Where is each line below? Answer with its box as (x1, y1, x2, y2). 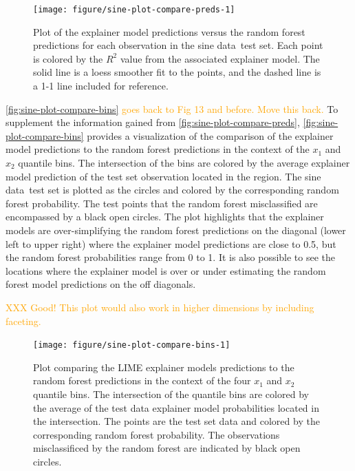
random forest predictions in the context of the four (33, 373, 251, 388)
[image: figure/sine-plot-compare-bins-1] (33, 340, 230, 350)
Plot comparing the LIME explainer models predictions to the (33, 359, 294, 374)
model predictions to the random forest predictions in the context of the (6, 142, 310, 156)
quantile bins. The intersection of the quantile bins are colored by (33, 386, 309, 401)
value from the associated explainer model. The (120, 51, 320, 65)
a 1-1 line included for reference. (33, 78, 169, 93)
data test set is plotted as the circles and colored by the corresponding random (6, 182, 339, 197)
